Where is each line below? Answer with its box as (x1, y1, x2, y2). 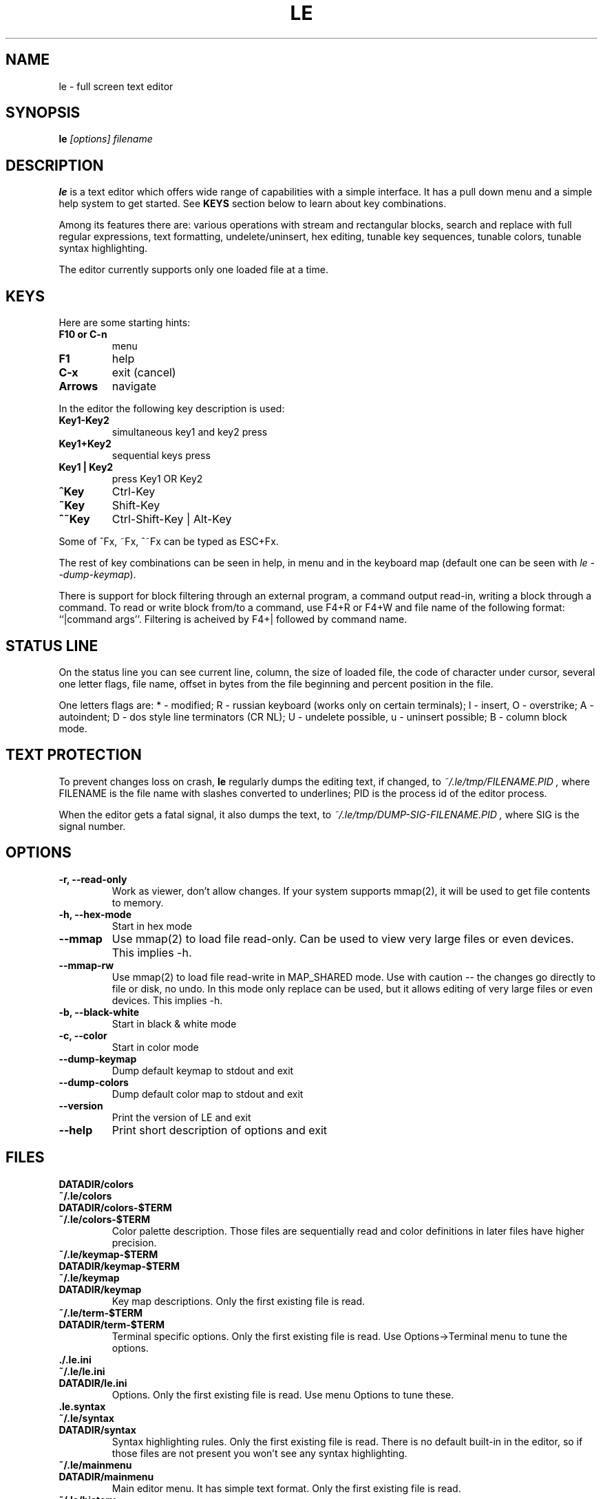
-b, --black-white (59, 1006, 140, 1018)
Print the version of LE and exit (112, 1111, 251, 1123)
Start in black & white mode (112, 1017, 237, 1030)
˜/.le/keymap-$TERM (59, 1248, 158, 1260)
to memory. (112, 896, 164, 908)
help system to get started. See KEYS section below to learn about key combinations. (59, 198, 447, 210)
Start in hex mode (112, 919, 192, 932)
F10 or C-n (59, 328, 107, 341)
